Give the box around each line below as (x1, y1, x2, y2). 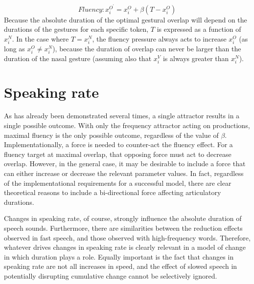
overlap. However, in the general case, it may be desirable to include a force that (4, 158, 246, 169)
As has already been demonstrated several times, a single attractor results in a (4, 110, 240, 121)
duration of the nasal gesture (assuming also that (4, 53, 152, 64)
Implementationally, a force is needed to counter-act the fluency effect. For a (4, 139, 233, 150)
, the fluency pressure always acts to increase (92, 33, 227, 44)
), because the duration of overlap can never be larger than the (52, 43, 241, 53)
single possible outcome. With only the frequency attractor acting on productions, (4, 120, 250, 131)
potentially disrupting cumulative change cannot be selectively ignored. (4, 270, 217, 281)
